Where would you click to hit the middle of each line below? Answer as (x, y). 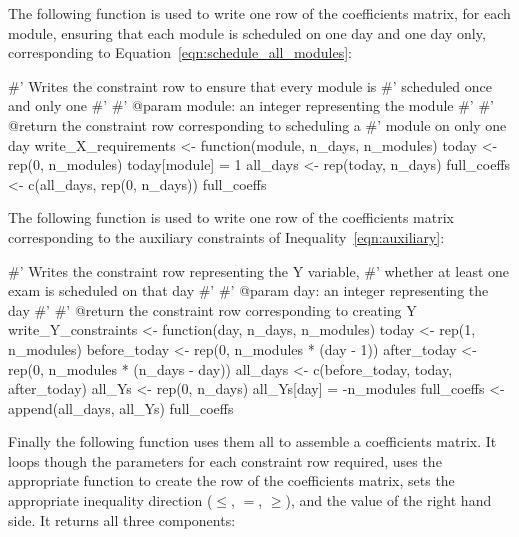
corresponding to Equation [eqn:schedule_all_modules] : (180, 52)
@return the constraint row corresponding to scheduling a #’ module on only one (257, 124)
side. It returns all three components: (122, 519)
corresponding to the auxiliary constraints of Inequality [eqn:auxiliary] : (226, 236)
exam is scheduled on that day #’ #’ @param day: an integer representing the (248, 290)
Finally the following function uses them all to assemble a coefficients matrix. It (252, 441)
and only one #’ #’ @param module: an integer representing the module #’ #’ (251, 105)
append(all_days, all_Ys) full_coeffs (121, 407)
